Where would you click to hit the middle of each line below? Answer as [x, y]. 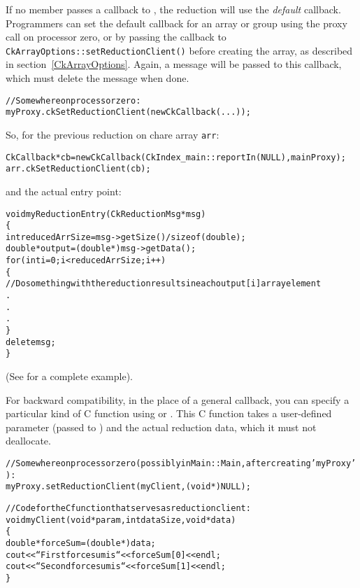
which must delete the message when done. [98, 78]
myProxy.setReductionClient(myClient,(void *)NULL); [128, 487]
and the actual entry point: [64, 191]
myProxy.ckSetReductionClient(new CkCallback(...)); [128, 112]
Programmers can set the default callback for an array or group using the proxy [177, 23]
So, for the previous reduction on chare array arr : [113, 134]
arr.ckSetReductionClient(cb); [78, 169]
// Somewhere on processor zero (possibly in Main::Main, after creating [158, 463]
